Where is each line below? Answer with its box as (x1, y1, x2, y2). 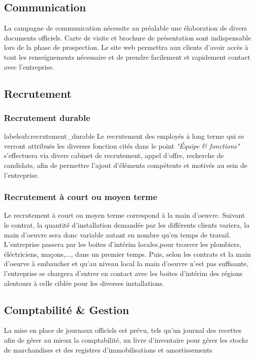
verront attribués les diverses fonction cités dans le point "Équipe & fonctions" (4, 140, 240, 151)
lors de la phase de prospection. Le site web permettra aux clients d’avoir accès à (4, 42, 249, 52)
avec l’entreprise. (4, 61, 55, 72)
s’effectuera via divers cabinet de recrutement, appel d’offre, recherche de (4, 150, 224, 160)
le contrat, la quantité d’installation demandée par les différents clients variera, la (4, 219, 250, 230)
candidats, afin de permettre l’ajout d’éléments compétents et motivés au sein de (4, 159, 248, 170)
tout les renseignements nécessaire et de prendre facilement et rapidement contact (4, 51, 251, 62)
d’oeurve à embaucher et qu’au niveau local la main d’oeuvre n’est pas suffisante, (4, 258, 249, 269)
